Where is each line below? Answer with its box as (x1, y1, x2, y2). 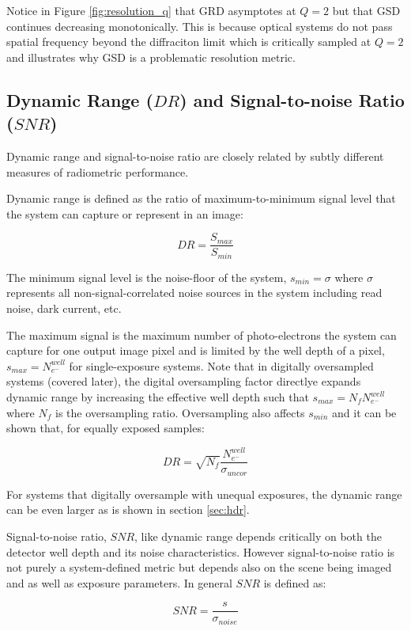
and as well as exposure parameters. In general (6, 574, 232, 591)
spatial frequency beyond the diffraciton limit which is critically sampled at (6, 33, 371, 50)
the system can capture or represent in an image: (6, 205, 243, 222)
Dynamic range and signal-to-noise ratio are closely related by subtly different (6, 147, 384, 164)
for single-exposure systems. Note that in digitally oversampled (69, 357, 374, 374)
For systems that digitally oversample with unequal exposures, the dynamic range (6, 485, 402, 502)
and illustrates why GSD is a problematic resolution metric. (6, 48, 296, 65)
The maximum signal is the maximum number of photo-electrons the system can (6, 326, 397, 343)
